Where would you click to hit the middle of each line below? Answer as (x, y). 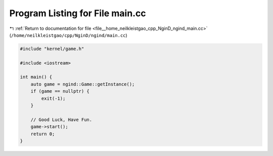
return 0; (43, 134)
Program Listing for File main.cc (78, 13)
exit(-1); (53, 98)
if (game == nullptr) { (60, 91)
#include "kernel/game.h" (52, 49)
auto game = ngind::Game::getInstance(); (83, 84)
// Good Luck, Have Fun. (61, 120)
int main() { (36, 77)
